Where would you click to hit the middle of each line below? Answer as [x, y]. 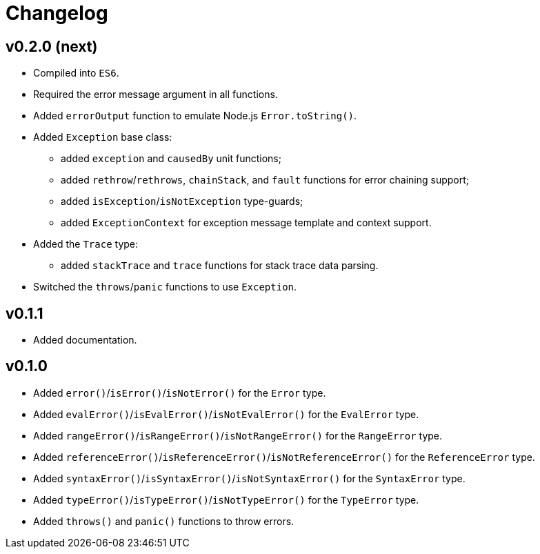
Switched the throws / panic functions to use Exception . [165, 287]
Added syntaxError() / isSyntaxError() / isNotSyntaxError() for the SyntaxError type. [249, 478]
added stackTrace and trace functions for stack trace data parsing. [220, 266]
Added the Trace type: [86, 244]
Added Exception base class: [103, 137]
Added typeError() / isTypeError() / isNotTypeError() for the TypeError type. [226, 499]
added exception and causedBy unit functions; [171, 159]
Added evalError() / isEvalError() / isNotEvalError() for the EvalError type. [226, 414]
